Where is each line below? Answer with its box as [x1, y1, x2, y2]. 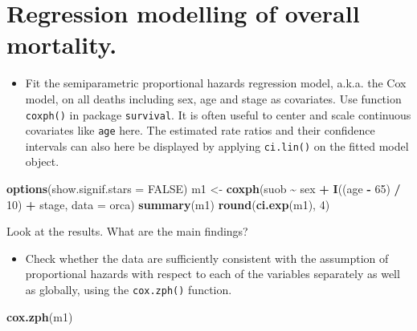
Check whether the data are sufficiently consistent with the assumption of [25, 249, 389, 266]
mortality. [6, 28, 117, 61]
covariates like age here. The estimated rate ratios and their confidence [25, 122, 375, 139]
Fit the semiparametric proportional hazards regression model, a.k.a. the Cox [25, 75, 407, 91]
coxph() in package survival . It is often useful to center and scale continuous [25, 106, 411, 123]
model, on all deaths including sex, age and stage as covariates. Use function [25, 90, 402, 107]
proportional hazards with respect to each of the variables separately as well [25, 265, 400, 282]
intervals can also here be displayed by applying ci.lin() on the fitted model [25, 137, 409, 154]
